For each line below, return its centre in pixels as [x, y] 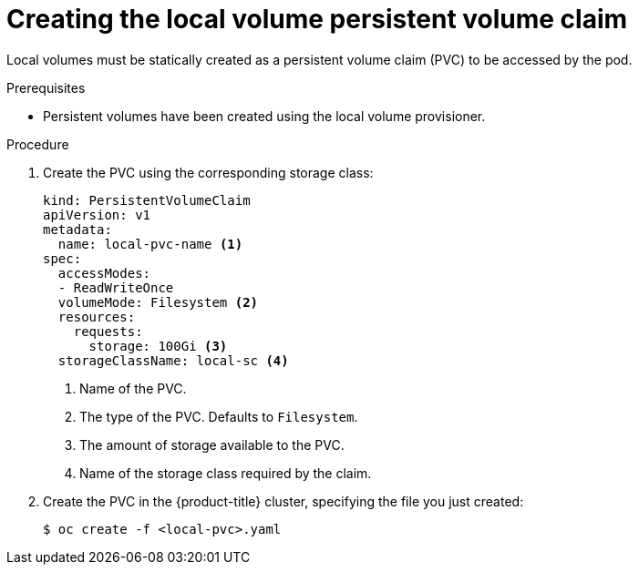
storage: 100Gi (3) [158, 346]
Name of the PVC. [133, 388]
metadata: [77, 229]
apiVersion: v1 [97, 214]
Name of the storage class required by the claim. [226, 473]
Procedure [38, 144]
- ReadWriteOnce [116, 287]
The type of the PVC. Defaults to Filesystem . [219, 416]
